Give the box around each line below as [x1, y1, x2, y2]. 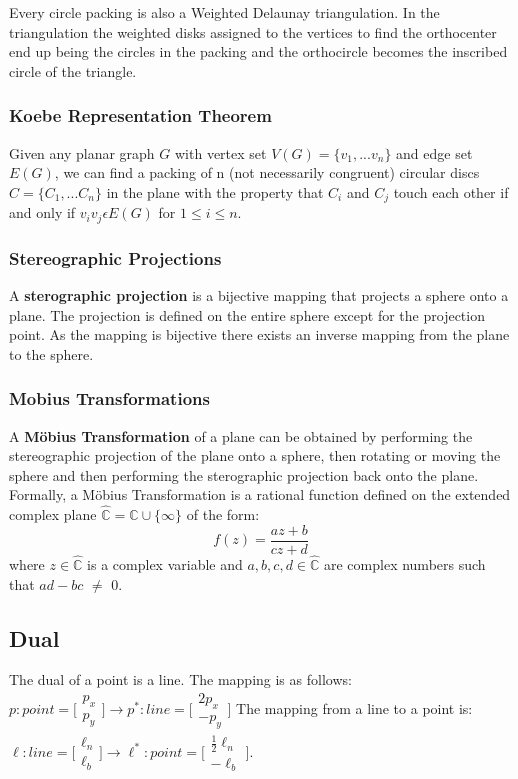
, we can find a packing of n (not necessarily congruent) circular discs [54, 162, 480, 183]
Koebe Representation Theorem [9, 103, 272, 128]
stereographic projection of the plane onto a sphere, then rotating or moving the [9, 445, 501, 466]
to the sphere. [9, 343, 94, 364]
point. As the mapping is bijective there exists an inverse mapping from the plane [9, 324, 510, 345]
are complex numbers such [324, 553, 486, 574]
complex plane [9, 504, 97, 525]
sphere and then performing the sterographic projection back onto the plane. [9, 464, 479, 485]
